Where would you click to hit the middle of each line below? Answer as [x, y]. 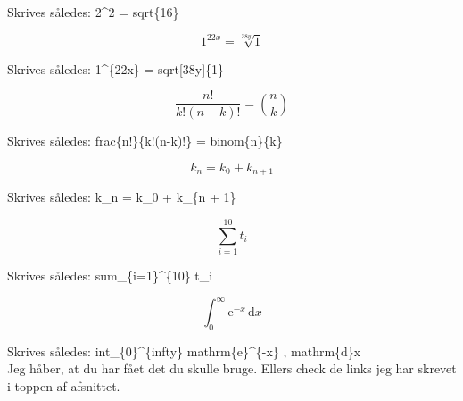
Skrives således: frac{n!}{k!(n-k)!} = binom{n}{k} [145, 141]
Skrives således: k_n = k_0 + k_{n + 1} [122, 197]
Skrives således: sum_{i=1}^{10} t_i [110, 275]
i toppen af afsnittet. [64, 386]
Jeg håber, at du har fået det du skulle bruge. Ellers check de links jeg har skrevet [232, 368]
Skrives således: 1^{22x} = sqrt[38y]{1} [116, 68]
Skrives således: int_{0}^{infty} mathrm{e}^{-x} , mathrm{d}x [184, 351]
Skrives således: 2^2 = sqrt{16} [93, 12]
